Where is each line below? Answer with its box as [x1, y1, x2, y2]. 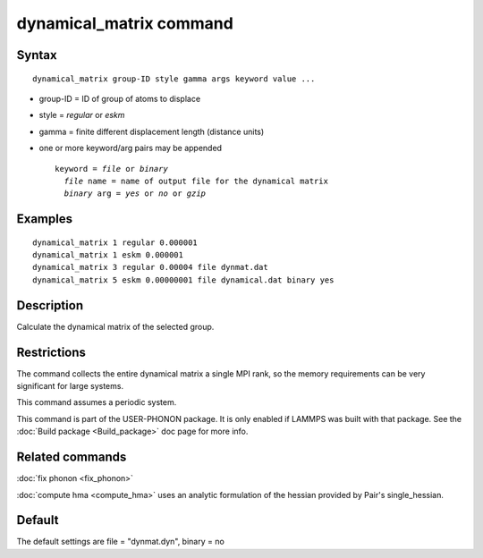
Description [16, 298, 84, 313]
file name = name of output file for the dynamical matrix [64, 175, 328, 186]
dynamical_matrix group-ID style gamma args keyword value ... [32, 73, 316, 84]
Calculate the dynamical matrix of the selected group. [16, 321, 215, 332]
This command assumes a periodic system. [16, 397, 177, 408]
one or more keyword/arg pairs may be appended [38, 143, 223, 154]
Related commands [16, 450, 127, 465]
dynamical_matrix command [16, 13, 234, 33]
